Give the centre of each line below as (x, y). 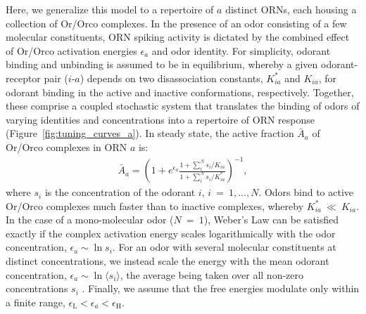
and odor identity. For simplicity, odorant (241, 50)
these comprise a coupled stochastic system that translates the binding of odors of (183, 106)
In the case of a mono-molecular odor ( (90, 220)
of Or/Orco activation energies (71, 50)
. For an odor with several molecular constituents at (224, 247)
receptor (23, 78)
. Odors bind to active (306, 192)
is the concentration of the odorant (120, 192)
